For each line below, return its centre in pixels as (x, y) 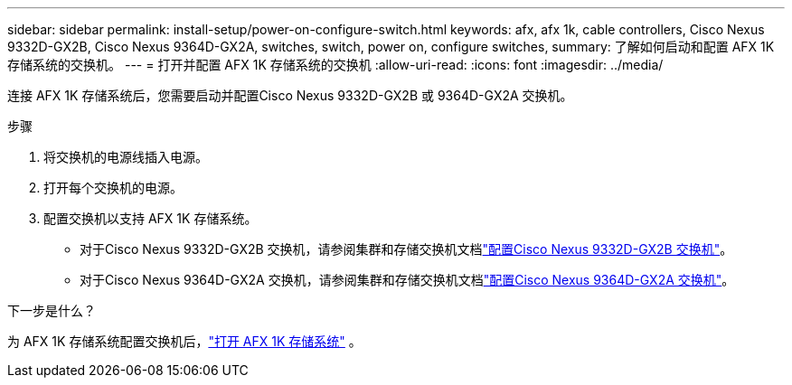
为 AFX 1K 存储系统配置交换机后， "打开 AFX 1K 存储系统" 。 (184, 341)
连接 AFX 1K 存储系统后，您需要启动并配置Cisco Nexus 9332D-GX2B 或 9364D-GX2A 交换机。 (290, 95)
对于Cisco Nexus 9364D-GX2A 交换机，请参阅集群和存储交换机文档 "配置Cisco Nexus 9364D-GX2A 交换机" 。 (407, 280)
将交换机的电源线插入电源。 (126, 157)
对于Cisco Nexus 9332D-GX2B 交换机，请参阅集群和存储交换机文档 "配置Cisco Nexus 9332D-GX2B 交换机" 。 (406, 249)
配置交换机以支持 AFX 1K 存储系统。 (151, 218)
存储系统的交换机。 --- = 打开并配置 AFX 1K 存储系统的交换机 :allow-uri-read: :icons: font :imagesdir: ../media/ (335, 65)
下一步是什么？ (52, 310)
